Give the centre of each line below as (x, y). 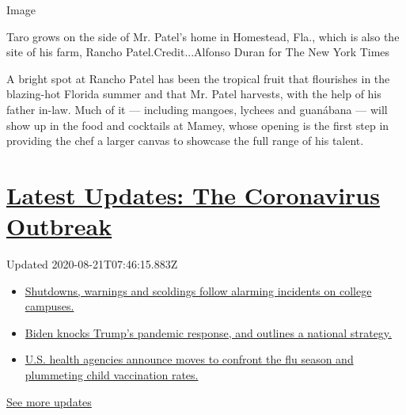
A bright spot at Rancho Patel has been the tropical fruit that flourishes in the (198, 78)
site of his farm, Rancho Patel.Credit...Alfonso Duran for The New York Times (198, 52)
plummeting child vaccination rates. (112, 375)
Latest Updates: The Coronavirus (193, 194)
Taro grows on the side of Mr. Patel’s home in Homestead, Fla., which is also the (203, 36)
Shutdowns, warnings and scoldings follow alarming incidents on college (198, 290)
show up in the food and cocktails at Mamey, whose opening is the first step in (198, 125)
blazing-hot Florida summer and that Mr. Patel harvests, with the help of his (194, 94)
